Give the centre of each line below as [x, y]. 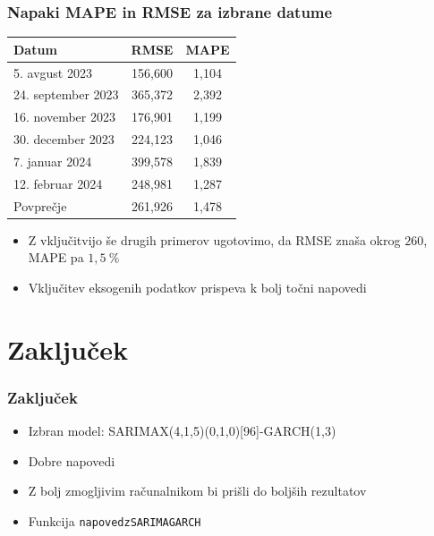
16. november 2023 [64, 117]
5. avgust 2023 [53, 72]
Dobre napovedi [72, 460]
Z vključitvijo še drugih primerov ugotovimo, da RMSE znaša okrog [214, 239]
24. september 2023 [66, 94]
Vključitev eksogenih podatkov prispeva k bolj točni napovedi [197, 287]
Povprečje [40, 205]
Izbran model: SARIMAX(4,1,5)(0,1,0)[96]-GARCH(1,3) [182, 431]
